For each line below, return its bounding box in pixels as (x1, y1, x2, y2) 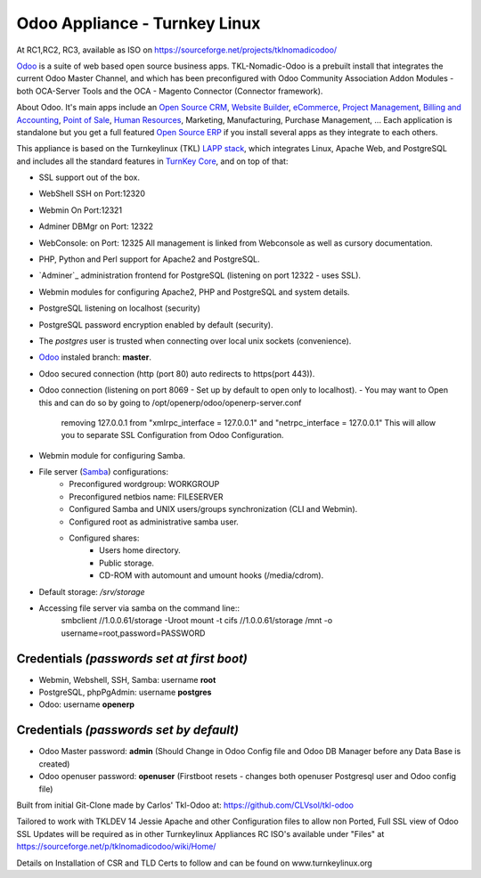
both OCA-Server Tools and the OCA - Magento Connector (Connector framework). (16, 85, 323, 96)
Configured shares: (69, 532, 140, 543)
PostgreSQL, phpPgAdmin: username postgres (38, 687, 212, 698)
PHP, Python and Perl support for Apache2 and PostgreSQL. (38, 254, 260, 264)
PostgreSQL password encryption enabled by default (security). (38, 319, 273, 329)
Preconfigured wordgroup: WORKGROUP (69, 479, 220, 490)
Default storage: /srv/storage (38, 586, 146, 597)
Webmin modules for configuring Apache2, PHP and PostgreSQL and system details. (38, 286, 351, 297)
